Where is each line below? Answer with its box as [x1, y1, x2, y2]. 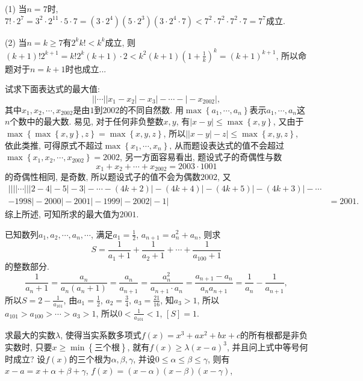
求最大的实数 [5, 329, 55, 341]
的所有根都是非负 [240, 329, 308, 341]
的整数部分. [5, 259, 49, 272]
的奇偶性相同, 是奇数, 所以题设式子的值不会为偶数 [5, 170, 201, 183]
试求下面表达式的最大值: [5, 82, 100, 95]
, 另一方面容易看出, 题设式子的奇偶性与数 [120, 150, 282, 163]
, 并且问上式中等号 [227, 340, 300, 353]
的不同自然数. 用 [119, 103, 184, 116]
